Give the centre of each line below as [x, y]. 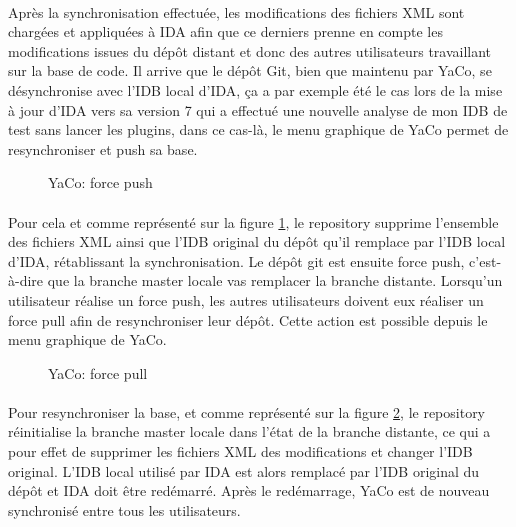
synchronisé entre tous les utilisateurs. [124, 509]
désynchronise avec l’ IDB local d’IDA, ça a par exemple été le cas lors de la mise [255, 89]
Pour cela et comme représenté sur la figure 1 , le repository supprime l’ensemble [253, 221]
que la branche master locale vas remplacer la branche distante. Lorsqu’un [275, 280]
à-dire [26, 280]
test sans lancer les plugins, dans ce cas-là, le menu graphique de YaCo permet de [258, 129]
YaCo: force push [100, 182]
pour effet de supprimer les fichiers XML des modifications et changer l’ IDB [240, 451]
